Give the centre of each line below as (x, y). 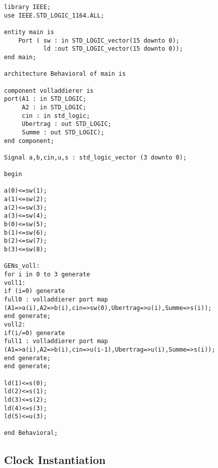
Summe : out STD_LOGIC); (63, 132)
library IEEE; (27, 7)
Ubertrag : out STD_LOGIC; (66, 124)
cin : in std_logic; (56, 116)
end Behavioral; (31, 433)
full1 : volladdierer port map (56, 341)
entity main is (29, 32)
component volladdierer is (49, 91)
